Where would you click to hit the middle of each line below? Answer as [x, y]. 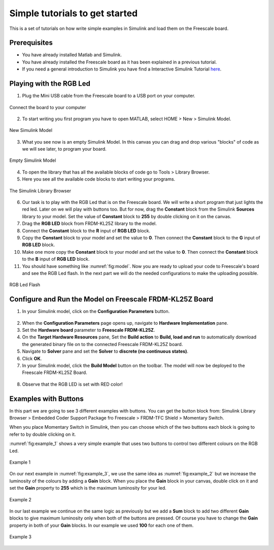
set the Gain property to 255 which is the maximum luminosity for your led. [88, 488]
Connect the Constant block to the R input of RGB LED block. [86, 230]
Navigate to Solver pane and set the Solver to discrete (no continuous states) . [105, 351]
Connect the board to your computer [48, 107]
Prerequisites [31, 43]
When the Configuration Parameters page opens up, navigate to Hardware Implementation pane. [125, 323]
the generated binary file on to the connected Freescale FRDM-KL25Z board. [102, 344]
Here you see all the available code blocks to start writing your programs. [99, 179]
